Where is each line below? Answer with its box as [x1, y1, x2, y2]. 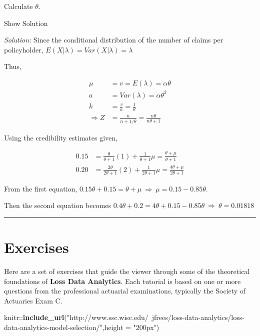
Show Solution [4, 17, 48, 28]
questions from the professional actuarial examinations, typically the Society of [4, 285, 246, 296]
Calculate [4, 1, 33, 11]
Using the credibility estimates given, [4, 132, 117, 142]
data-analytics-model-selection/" [4, 321, 102, 332]
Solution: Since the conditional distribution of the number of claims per [4, 34, 223, 45]
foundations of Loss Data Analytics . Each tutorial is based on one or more [4, 275, 241, 286]
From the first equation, [4, 183, 77, 193]
